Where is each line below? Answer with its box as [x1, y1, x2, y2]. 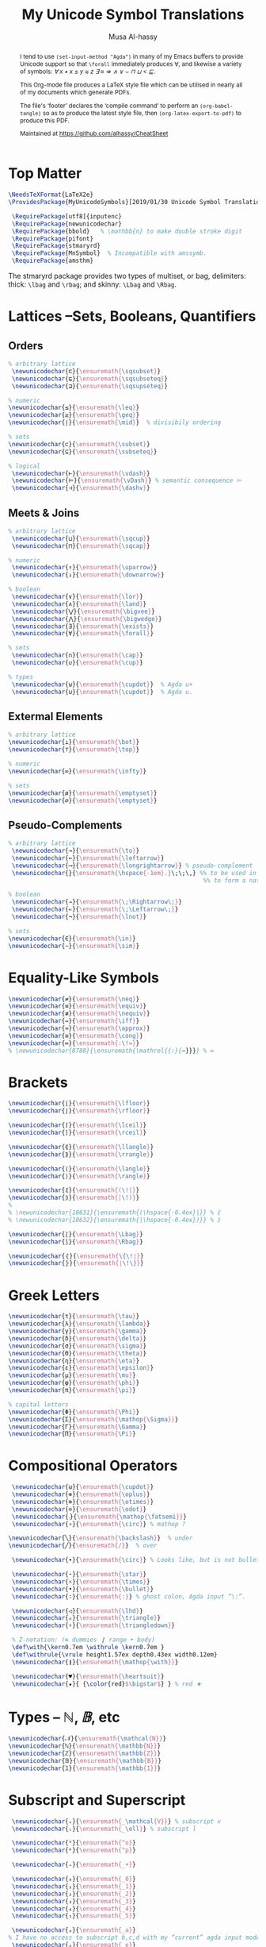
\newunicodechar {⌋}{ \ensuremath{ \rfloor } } [8, 1107, 150, 1115]
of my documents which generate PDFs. [19, 87, 132, 96]
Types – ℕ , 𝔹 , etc [8, 1708, 120, 1726]
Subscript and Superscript [8, 1791, 186, 1809]
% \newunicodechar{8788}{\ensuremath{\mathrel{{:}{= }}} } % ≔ [8, 1047, 215, 1054]
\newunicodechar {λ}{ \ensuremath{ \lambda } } [8, 1320, 150, 1328]
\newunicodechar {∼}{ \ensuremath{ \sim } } [8, 942, 140, 950]
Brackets [8, 1074, 69, 1091]
